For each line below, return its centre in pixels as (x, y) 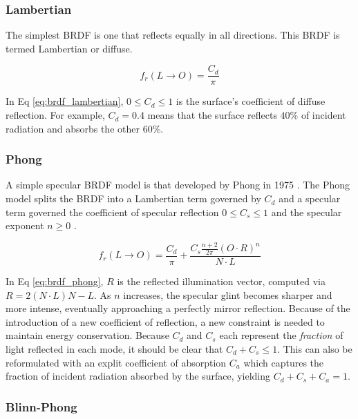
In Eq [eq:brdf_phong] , (55, 281)
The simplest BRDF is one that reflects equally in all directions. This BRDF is (173, 35)
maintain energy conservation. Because (87, 335)
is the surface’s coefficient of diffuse (251, 101)
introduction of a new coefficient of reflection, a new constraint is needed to (165, 321)
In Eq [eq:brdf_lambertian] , (65, 101)
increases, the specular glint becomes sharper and (228, 294)
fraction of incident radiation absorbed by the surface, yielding (138, 376)
